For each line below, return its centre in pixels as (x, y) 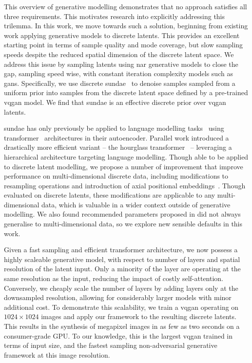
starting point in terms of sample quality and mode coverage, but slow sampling (124, 45)
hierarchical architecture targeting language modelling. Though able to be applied (126, 156)
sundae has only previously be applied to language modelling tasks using (114, 128)
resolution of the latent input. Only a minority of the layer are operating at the (122, 269)
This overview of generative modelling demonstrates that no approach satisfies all (126, 6)
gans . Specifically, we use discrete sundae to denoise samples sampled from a (120, 83)
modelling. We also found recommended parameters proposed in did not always (122, 214)
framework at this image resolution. (57, 354)
